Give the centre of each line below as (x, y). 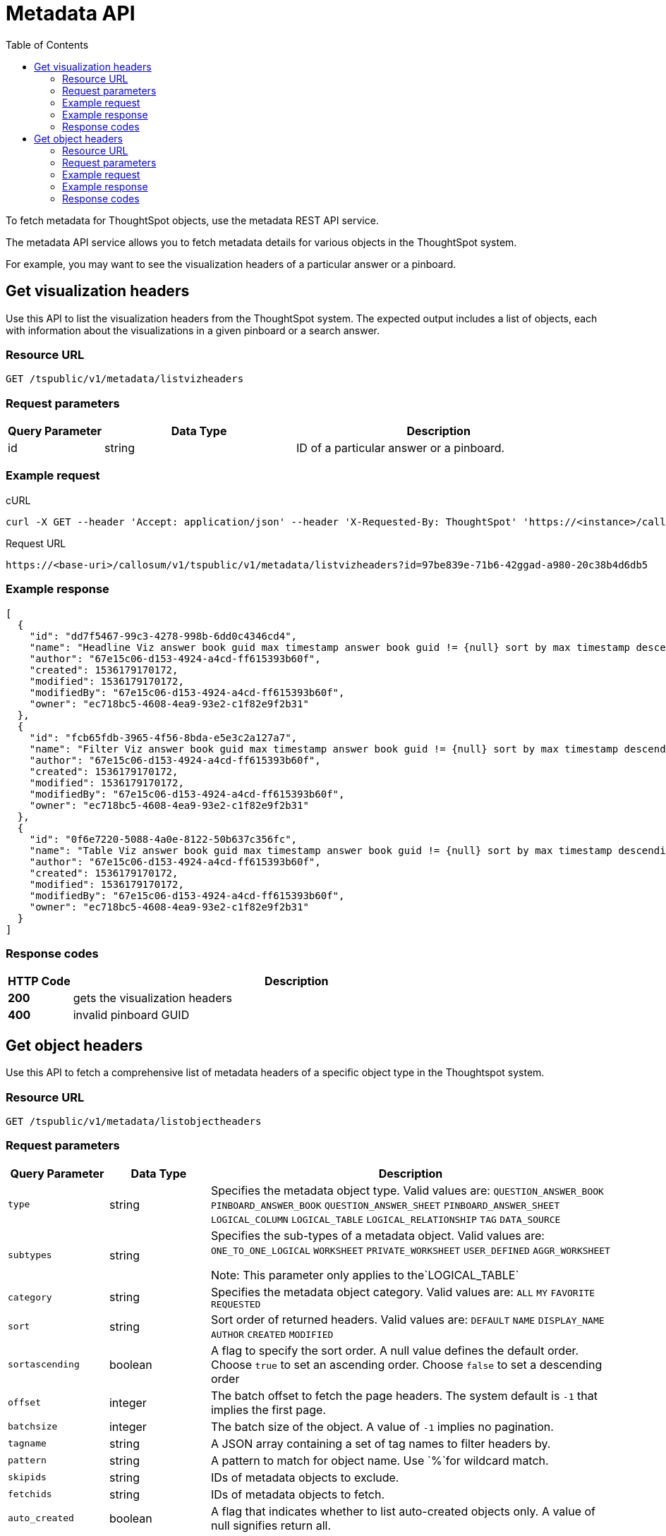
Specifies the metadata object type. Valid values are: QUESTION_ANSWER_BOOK (407, 1190)
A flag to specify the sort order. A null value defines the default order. (395, 1350)
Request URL (36, 543)
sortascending (44, 1365)
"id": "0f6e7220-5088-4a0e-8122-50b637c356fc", (163, 839)
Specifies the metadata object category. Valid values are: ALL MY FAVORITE (403, 1292)
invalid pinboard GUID (131, 1015)
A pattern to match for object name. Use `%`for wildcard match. (380, 1460)
